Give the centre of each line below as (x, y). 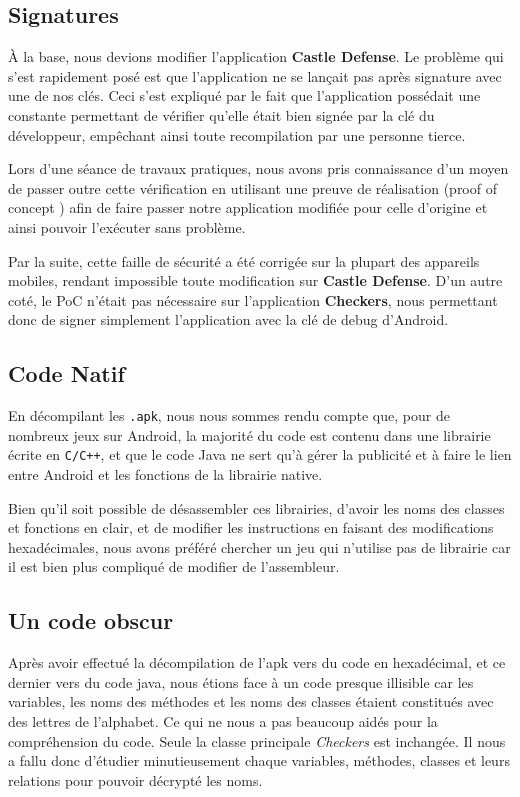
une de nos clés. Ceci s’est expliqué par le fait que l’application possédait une (244, 95)
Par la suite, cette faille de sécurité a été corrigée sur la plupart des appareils (244, 260)
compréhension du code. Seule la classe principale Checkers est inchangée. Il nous (257, 740)
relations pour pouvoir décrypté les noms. (135, 779)
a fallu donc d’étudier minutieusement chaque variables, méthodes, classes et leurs (259, 760)
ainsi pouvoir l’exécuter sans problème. (127, 226)
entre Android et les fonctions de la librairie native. (165, 474)
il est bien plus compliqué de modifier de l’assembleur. (174, 566)
